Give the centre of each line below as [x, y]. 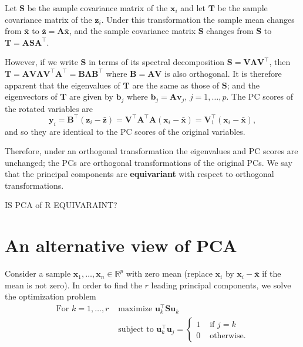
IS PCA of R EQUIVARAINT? [61, 205]
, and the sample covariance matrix [132, 31]
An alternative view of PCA [121, 245]
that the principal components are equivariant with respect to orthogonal [139, 174]
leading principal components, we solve [221, 285]
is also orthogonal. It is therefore [223, 73]
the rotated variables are [49, 108]
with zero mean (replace [169, 273]
